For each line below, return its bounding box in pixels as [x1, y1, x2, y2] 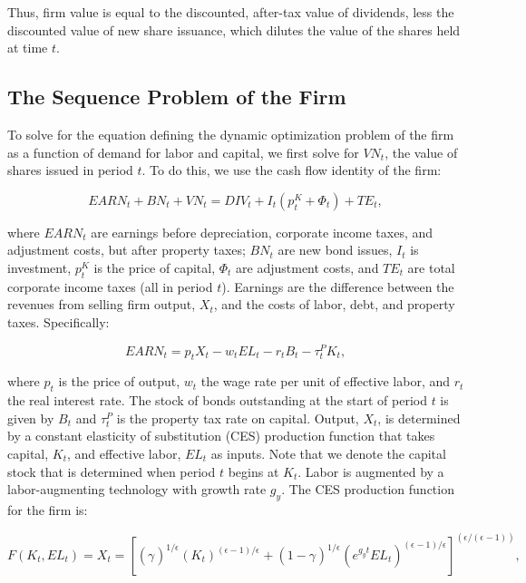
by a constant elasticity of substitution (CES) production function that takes [7, 426, 435, 445]
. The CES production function [281, 480, 454, 499]
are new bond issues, [278, 240, 393, 259]
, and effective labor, [67, 443, 181, 462]
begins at [228, 462, 279, 481]
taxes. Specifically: [7, 312, 110, 331]
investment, [7, 257, 72, 277]
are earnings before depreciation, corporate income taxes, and [91, 222, 433, 241]
